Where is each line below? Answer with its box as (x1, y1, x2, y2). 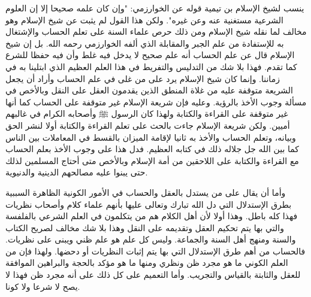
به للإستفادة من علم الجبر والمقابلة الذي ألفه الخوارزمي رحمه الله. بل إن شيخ (5, 37, 284, 49)
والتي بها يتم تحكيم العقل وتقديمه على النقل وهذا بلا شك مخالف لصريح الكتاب (5, 221, 284, 234)
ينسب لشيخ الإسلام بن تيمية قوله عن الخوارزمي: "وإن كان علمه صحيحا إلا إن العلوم (5, 2, 304, 14)
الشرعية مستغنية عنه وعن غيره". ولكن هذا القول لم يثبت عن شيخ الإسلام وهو (5, 13, 283, 26)
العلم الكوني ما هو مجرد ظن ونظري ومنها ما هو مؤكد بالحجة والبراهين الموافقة (5, 256, 288, 269)
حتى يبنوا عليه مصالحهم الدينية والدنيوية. (5, 166, 148, 178)
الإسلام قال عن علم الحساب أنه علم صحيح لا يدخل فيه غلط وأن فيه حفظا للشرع (5, 49, 295, 61)
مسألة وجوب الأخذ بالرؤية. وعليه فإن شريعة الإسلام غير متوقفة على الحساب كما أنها (5, 95, 307, 108)
